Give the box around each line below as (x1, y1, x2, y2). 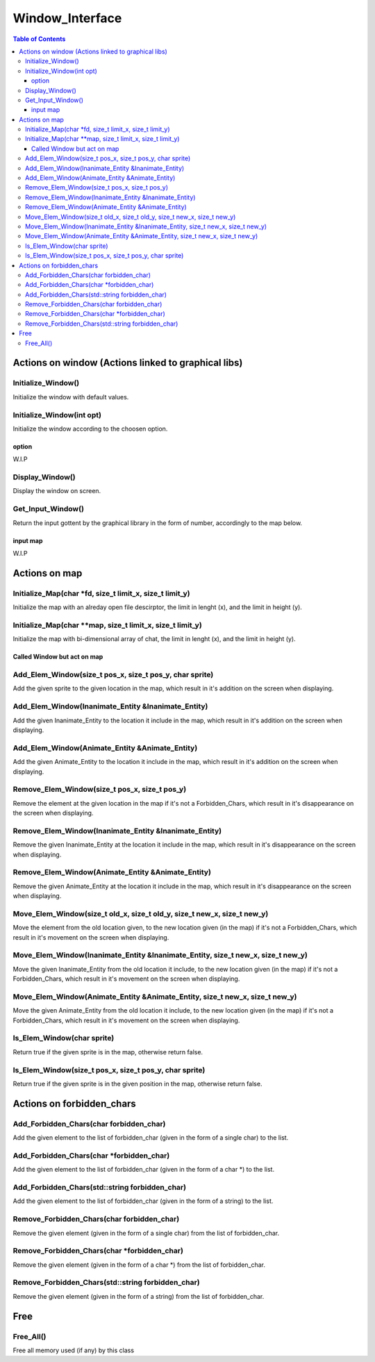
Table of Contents (12, 35, 66, 43)
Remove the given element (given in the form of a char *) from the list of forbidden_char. (12, 1261, 266, 1269)
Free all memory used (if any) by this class (12, 1346, 135, 1354)
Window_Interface (12, 10, 122, 26)
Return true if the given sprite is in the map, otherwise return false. (12, 1047, 203, 1056)
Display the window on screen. (12, 487, 101, 495)
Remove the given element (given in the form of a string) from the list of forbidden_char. (12, 1292, 265, 1300)
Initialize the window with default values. (12, 392, 129, 401)
